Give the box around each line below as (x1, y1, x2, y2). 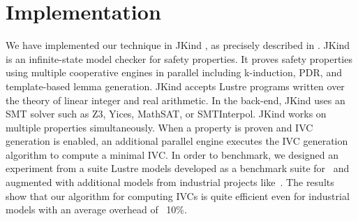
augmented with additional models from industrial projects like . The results (6, 175, 334, 190)
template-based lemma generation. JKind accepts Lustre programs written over (6, 78, 345, 93)
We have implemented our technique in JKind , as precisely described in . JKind (6, 38, 350, 52)
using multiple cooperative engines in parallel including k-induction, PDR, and (6, 65, 342, 80)
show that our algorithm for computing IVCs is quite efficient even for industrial (6, 188, 350, 203)
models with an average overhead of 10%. (6, 202, 187, 217)
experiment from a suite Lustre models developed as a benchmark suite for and (6, 161, 350, 176)
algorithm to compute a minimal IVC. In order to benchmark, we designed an (6, 147, 338, 162)
